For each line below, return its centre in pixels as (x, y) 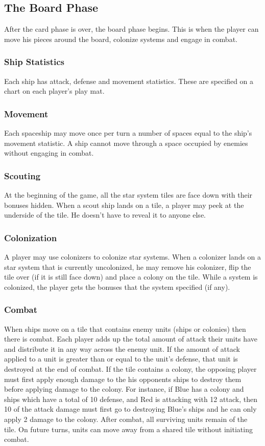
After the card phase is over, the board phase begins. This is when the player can (131, 29)
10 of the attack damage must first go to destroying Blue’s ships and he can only (130, 409)
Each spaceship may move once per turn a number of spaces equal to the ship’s (128, 133)
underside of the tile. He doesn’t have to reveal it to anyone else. (105, 215)
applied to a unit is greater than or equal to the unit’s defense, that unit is (121, 359)
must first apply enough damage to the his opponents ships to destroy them (123, 379)
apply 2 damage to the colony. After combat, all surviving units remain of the (126, 419)
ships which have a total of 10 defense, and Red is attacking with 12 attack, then (131, 399)
